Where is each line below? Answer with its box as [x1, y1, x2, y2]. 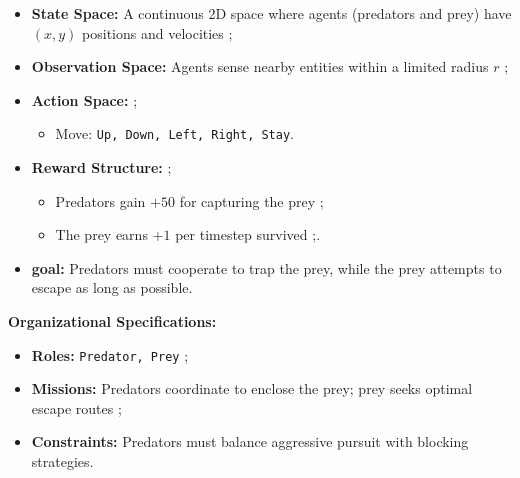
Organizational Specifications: [8, 311, 217, 331]
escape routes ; [31, 397, 122, 418]
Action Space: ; [31, 89, 138, 110]
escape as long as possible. [31, 277, 193, 298]
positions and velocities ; [82, 22, 233, 43]
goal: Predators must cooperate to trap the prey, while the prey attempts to [31, 257, 502, 278]
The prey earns [55, 224, 148, 245]
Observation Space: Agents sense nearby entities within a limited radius [31, 56, 489, 77]
